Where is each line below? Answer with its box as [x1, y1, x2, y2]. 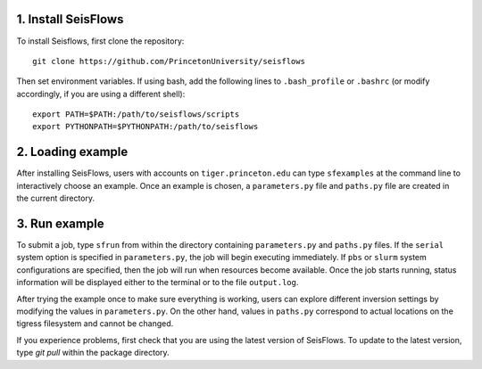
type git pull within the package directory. [16, 348, 170, 358]
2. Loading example [16, 144, 129, 160]
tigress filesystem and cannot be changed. [16, 318, 174, 329]
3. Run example [16, 216, 104, 231]
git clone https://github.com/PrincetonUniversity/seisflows [32, 56, 305, 66]
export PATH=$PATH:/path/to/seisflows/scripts [32, 110, 240, 119]
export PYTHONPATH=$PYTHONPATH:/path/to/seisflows [32, 121, 259, 132]
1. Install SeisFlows [16, 12, 124, 27]
